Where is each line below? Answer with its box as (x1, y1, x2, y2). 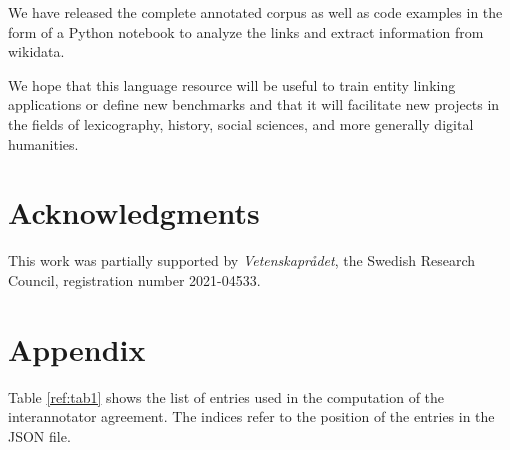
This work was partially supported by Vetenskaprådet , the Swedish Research (8, 250, 476, 271)
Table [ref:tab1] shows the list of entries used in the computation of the (8, 386, 445, 407)
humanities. (8, 133, 79, 154)
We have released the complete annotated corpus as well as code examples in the (8, 2, 503, 22)
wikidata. (8, 41, 65, 62)
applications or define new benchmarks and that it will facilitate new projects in (8, 94, 500, 115)
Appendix (8, 328, 146, 369)
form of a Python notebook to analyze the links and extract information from (8, 21, 484, 42)
